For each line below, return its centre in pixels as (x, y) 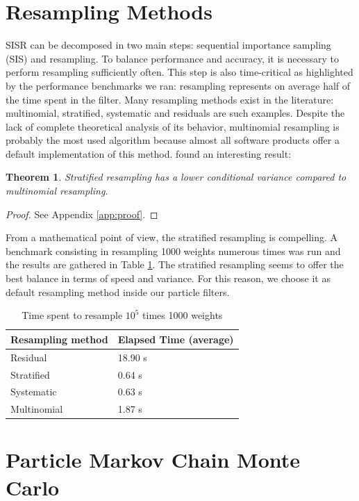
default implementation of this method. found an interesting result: (149, 153)
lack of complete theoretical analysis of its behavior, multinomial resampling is (173, 126)
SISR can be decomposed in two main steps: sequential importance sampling (168, 45)
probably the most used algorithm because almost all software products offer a (173, 140)
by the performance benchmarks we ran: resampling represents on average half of (178, 85)
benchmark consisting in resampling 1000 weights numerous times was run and (173, 250)
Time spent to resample (72, 315)
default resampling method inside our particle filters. (118, 291)
